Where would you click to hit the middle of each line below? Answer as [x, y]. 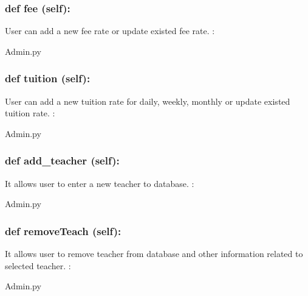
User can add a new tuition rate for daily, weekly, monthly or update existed [148, 101]
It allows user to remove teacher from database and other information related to [154, 254]
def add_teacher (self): [62, 160]
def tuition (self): [48, 78]
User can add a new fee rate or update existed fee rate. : [110, 31]
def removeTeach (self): [63, 231]
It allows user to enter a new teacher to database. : [100, 183]
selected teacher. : [38, 265]
